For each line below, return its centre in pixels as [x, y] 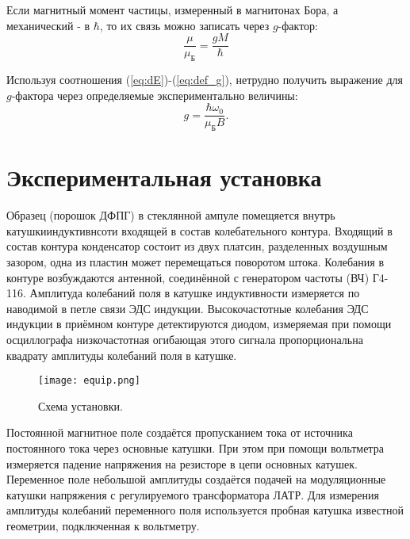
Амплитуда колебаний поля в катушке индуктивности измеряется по [195, 293]
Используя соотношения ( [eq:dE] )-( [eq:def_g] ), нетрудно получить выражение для [205, 80]
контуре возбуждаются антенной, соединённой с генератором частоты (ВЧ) [188, 277]
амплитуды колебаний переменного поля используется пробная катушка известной [205, 510]
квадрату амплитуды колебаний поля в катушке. [122, 355]
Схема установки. [80, 405]
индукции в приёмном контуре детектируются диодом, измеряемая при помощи [199, 324]
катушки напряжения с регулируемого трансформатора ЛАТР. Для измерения [193, 494]
